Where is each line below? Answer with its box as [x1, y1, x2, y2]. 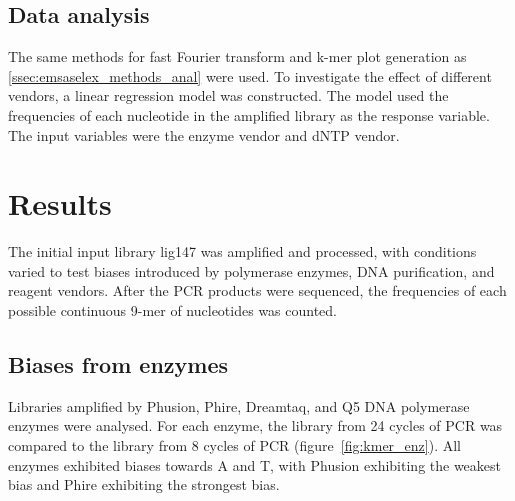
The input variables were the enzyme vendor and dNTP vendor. [8, 124, 400, 145]
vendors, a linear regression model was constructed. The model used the [8, 85, 449, 106]
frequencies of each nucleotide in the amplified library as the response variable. [8, 104, 490, 125]
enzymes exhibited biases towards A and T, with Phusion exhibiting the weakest [8, 454, 502, 475]
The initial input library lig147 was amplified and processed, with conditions [8, 241, 477, 262]
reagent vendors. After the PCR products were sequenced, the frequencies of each [8, 280, 507, 301]
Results [8, 183, 112, 224]
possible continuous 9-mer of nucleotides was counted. [8, 300, 338, 321]
